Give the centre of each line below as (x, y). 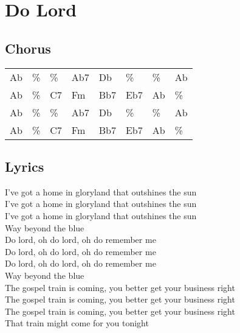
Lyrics (25, 166)
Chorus (28, 48)
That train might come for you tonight (77, 323)
